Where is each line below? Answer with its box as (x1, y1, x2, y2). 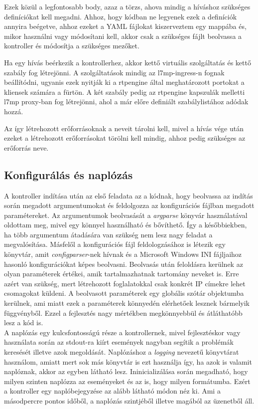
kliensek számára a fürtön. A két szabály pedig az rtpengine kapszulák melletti (4, 86, 245, 97)
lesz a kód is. (4, 317, 43, 328)
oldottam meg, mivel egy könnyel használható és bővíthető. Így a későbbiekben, (4, 219, 247, 230)
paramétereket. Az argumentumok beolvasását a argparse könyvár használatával (4, 209, 248, 220)
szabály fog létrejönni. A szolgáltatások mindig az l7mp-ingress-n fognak (4, 67, 225, 77)
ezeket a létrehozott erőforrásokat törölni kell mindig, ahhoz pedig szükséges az (4, 133, 246, 143)
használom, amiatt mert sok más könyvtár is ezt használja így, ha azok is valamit (4, 356, 252, 367)
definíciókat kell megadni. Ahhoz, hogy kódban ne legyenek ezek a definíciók (4, 11, 237, 21)
